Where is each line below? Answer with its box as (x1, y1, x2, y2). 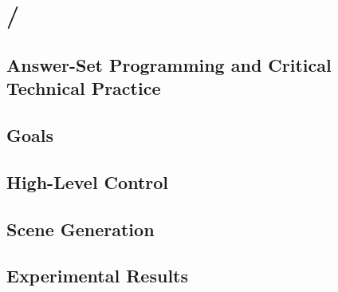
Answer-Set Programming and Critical (6, 52, 332, 77)
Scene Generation (6, 216, 155, 241)
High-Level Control (6, 169, 169, 194)
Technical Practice (6, 76, 161, 101)
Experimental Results (6, 263, 188, 288)
